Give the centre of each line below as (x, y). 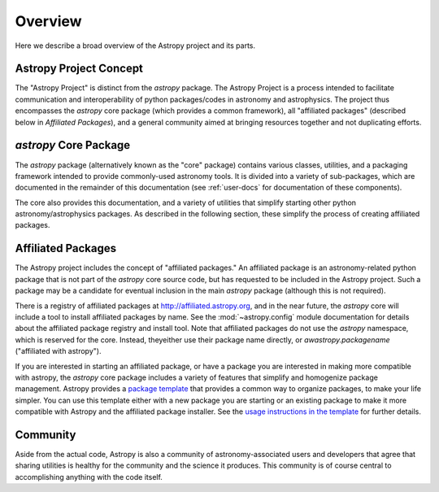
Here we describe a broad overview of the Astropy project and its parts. (135, 46)
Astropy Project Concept (79, 69)
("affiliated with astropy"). (58, 351)
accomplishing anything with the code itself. (89, 477)
